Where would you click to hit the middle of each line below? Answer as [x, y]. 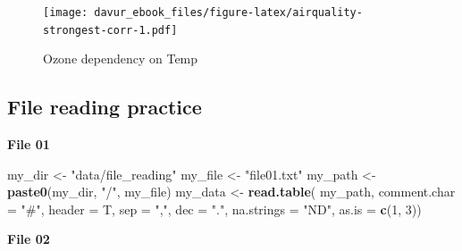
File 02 [29, 239]
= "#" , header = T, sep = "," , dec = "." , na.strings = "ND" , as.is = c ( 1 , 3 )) [214, 209]
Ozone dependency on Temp [121, 59]
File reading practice [105, 107]
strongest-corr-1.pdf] [110, 30]
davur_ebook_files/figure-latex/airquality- [228, 13]
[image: [66, 13]
